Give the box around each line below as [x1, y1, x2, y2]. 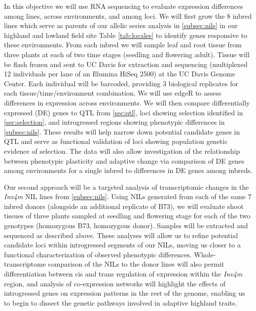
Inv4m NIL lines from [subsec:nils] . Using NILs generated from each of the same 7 [4, 191, 252, 202]
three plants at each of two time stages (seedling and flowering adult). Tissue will [4, 49, 250, 59]
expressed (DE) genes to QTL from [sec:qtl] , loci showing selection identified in [4, 107, 243, 117]
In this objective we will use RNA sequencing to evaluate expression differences [4, 1, 243, 11]
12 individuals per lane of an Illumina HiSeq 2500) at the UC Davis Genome [4, 69, 235, 79]
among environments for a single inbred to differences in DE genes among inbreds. [4, 165, 253, 175]
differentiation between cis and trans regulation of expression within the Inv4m [4, 269, 243, 279]
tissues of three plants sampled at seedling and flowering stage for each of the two [4, 210, 251, 221]
